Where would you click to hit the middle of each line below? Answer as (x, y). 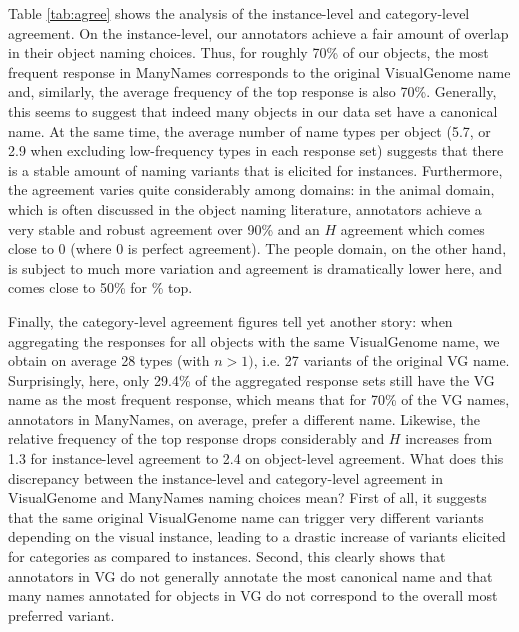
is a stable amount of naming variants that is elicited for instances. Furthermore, (255, 169)
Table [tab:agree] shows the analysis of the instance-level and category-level (239, 13)
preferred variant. (61, 614)
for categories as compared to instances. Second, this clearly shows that (227, 556)
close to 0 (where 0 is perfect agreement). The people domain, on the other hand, (257, 248)
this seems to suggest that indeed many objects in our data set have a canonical (253, 110)
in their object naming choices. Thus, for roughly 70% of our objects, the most (248, 52)
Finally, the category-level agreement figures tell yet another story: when (230, 320)
